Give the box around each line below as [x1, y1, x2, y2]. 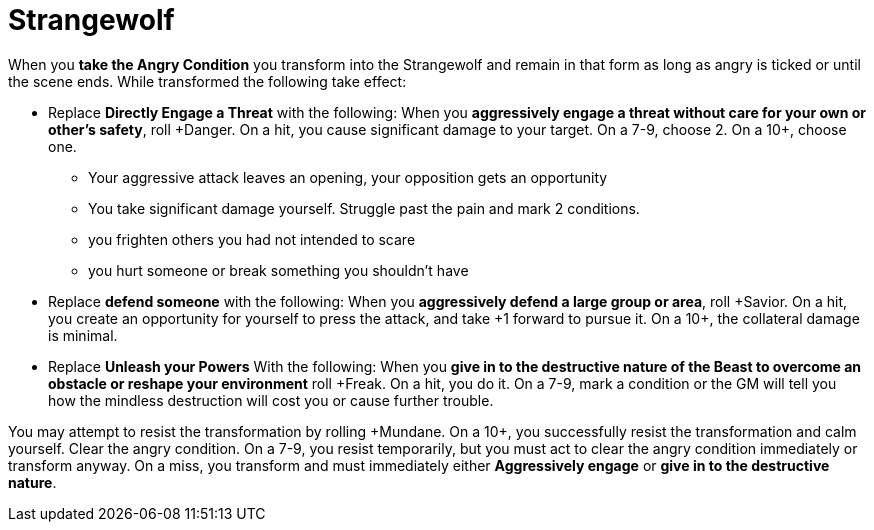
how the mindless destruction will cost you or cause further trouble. [48, 391, 494, 409]
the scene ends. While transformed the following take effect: [8, 72, 407, 90]
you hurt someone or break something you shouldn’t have [88, 261, 469, 279]
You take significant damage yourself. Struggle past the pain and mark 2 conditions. [88, 199, 640, 217]
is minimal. [48, 326, 118, 344]
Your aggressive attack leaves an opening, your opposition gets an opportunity [88, 168, 608, 186]
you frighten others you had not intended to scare [88, 230, 416, 248]
